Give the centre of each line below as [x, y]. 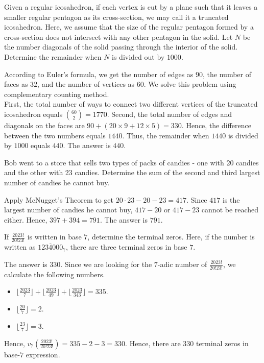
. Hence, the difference [216, 125]
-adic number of [182, 264]
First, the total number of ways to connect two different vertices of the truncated [131, 104]
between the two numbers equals [55, 135]
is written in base [54, 237]
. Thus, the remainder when [166, 135]
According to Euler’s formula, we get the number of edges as [99, 74]
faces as [16, 84]
